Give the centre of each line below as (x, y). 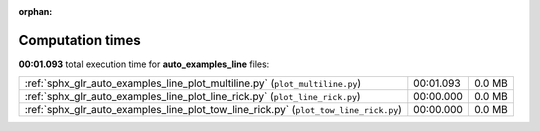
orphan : (35, 11)
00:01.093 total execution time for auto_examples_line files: (144, 64)
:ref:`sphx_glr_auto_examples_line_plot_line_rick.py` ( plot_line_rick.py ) (192, 97)
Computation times (79, 40)
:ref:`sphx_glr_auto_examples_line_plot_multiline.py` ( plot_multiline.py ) (193, 83)
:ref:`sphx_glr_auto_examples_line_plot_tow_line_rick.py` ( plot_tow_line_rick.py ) (213, 110)
